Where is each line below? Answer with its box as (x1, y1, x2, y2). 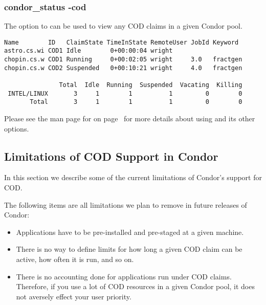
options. (4, 123, 29, 134)
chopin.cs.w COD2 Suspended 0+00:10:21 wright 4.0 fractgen (4, 64, 242, 72)
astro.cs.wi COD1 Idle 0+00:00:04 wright (4, 47, 173, 55)
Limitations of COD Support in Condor (4, 148, 218, 164)
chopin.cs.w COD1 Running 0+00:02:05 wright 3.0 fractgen (4, 56, 242, 63)
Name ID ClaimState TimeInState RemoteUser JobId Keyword (4, 38, 239, 46)
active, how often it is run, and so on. (16, 254, 134, 265)
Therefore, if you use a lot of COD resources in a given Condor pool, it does (16, 281, 255, 292)
